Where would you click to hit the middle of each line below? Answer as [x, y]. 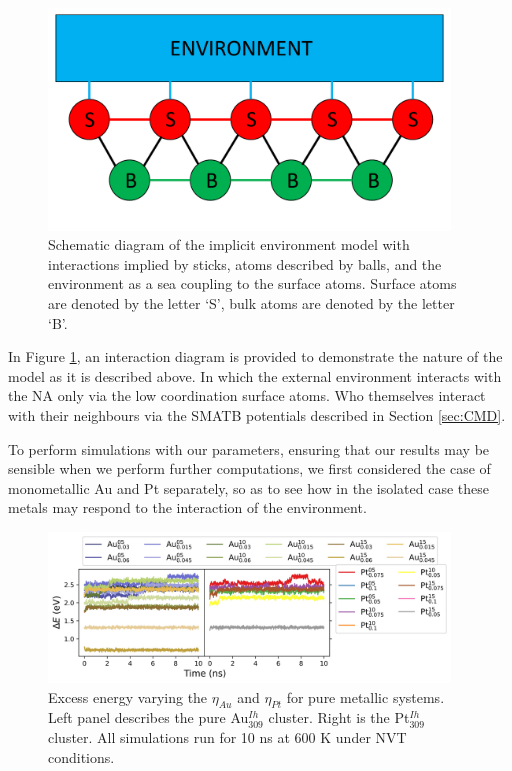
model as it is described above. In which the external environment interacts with [255, 375]
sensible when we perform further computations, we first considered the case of [249, 468]
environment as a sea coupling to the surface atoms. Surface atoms [252, 283]
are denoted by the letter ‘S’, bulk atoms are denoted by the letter [251, 303]
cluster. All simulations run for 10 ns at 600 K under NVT [227, 736]
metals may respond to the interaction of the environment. [187, 507]
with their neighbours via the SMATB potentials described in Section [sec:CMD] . [257, 414]
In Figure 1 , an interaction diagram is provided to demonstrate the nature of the [255, 356]
